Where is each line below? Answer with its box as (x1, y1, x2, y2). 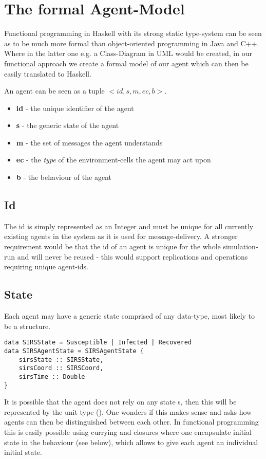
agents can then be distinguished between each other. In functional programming (4, 416, 259, 427)
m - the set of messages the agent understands (16, 137, 163, 148)
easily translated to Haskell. (4, 68, 91, 79)
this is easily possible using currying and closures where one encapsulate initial (4, 426, 252, 437)
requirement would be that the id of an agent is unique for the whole (4, 241, 221, 252)
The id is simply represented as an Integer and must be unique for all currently (4, 221, 254, 231)
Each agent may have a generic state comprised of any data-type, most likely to (4, 310, 255, 321)
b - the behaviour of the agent (16, 172, 111, 182)
